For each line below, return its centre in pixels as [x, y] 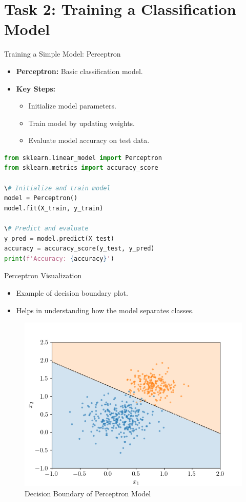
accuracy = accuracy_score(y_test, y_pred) [79, 249]
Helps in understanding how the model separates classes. [105, 310]
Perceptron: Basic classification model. [79, 71]
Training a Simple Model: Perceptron [63, 54]
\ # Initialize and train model [57, 188]
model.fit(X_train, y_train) [54, 208]
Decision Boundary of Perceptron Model [88, 493]
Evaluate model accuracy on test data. [89, 140]
